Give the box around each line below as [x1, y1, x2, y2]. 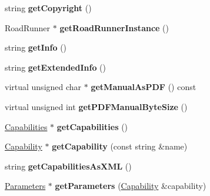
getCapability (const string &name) [52, 140, 188, 152]
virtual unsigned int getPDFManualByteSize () [5, 100, 188, 112]
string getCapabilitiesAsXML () [5, 160, 132, 172]
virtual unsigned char [5, 81, 82, 93]
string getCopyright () [5, 2, 92, 14]
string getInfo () [5, 41, 67, 54]
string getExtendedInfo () [5, 61, 106, 73]
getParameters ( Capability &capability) [55, 180, 206, 192]
